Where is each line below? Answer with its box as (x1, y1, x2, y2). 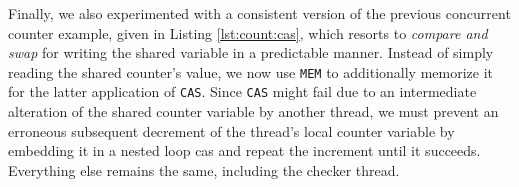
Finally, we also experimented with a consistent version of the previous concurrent (8, 3, 511, 23)
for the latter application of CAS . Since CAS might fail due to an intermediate (8, 81, 477, 102)
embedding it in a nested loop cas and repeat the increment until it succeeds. (8, 140, 481, 161)
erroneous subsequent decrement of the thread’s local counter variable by (8, 120, 455, 141)
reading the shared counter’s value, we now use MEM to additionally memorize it (8, 61, 494, 82)
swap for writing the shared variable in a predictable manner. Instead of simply (8, 42, 494, 63)
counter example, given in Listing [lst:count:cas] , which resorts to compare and (8, 22, 488, 43)
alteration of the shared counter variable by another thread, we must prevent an (8, 101, 499, 122)
